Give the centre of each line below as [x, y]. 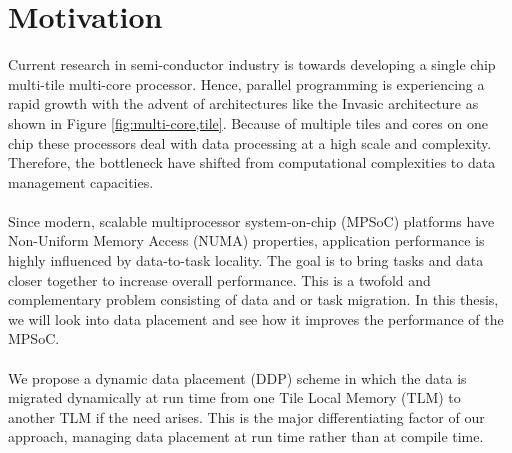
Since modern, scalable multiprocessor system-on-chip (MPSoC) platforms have [251, 220]
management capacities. [81, 181]
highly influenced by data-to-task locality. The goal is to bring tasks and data [246, 260]
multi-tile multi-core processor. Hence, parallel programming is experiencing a [246, 83]
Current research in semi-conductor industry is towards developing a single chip [252, 64]
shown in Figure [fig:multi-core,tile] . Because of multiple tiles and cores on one [248, 122]
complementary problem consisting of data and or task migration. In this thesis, [253, 299]
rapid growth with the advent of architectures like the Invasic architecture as [243, 103]
